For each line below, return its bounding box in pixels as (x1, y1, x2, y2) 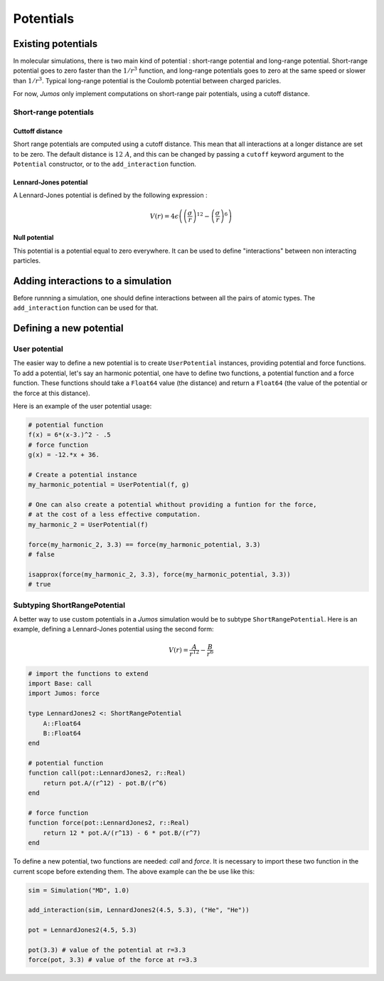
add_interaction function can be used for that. (13, 303, 159, 313)
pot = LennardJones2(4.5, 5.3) (28, 926, 138, 934)
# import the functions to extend (28, 669, 149, 678)
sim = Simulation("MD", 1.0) (28, 886, 130, 894)
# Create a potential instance (28, 471, 138, 478)
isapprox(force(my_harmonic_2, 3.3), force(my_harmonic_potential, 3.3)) (28, 570, 291, 578)
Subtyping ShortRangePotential (13, 600, 126, 610)
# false (28, 550, 55, 559)
